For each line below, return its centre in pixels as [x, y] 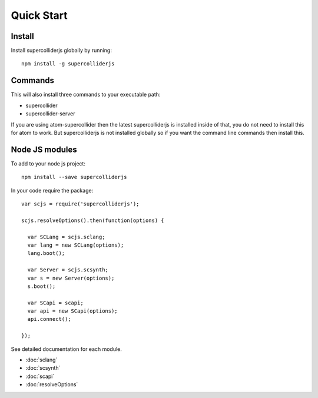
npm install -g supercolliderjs [68, 64]
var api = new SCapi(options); [72, 311]
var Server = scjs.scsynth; [68, 270]
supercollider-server [50, 114]
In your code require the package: [52, 190]
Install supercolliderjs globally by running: [61, 51]
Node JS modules [44, 149]
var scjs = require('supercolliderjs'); [80, 204]
